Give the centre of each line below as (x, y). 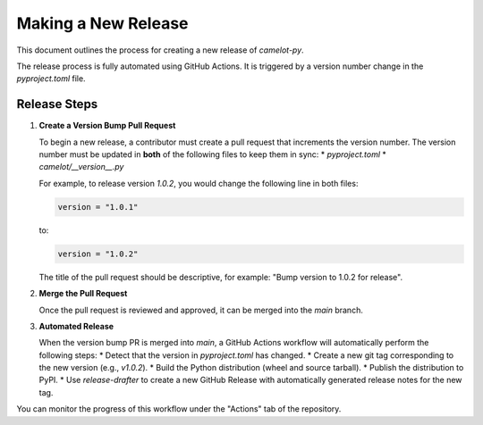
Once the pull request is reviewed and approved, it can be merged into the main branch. (201, 310)
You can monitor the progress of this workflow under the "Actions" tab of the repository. (179, 409)
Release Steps (57, 104)
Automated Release (76, 326)
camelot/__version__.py (81, 167)
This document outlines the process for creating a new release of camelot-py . (160, 50)
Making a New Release (102, 23)
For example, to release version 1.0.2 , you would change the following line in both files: (199, 183)
